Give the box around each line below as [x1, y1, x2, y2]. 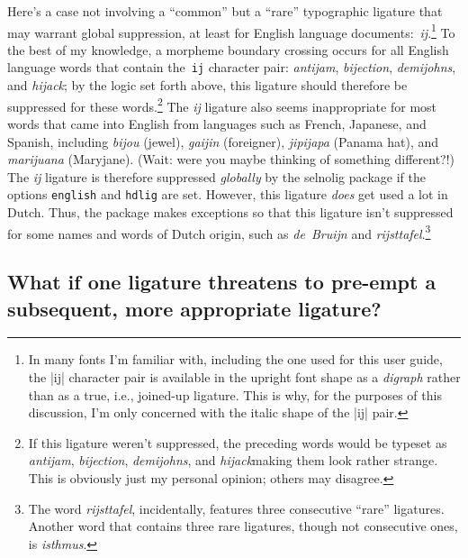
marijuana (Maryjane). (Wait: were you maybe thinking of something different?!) [7, 150, 455, 169]
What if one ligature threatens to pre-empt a [7, 268, 436, 296]
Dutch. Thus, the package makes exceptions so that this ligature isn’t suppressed [7, 202, 454, 221]
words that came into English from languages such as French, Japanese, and [7, 114, 427, 133]
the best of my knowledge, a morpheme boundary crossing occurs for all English [7, 40, 449, 59]
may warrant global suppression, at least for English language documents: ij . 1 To [7, 20, 455, 41]
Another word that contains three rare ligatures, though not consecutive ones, [28, 517, 458, 535]
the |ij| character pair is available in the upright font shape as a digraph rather [28, 368, 461, 386]
